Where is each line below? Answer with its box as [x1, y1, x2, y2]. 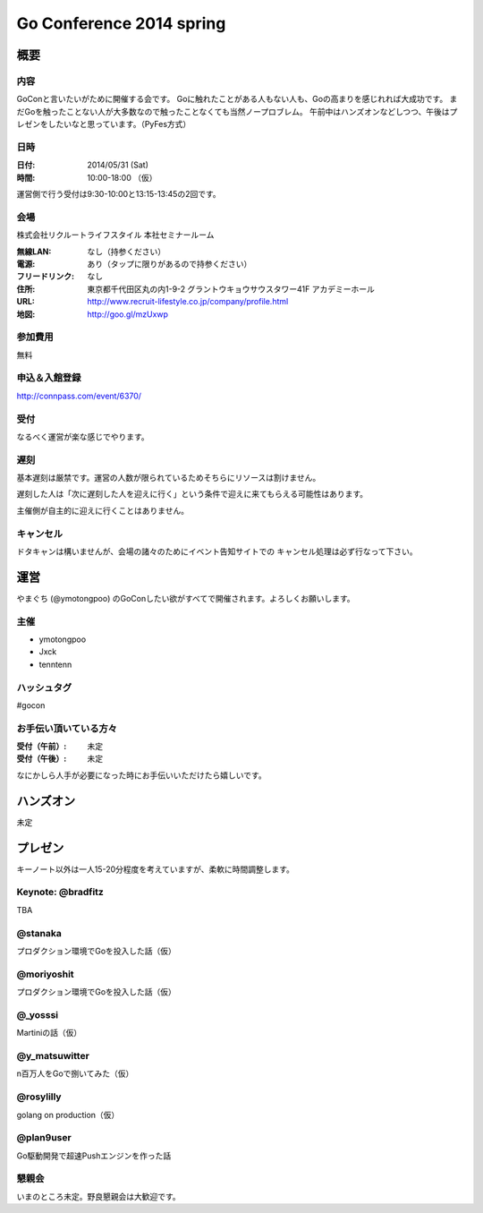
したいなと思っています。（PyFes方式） [47, 119, 191, 130]
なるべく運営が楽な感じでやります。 [16, 431, 149, 442]
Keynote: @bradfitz [16, 886, 105, 899]
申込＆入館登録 [16, 372, 81, 384]
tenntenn [38, 659, 72, 670]
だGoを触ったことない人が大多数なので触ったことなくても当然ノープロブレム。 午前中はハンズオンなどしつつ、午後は [16, 106, 451, 116]
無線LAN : [16, 246, 52, 257]
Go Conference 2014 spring [16, 13, 226, 33]
